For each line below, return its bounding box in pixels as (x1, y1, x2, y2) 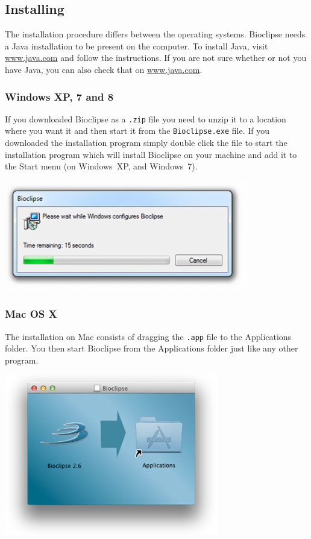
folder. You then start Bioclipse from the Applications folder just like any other (5, 342, 298, 355)
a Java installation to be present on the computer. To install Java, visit (5, 39, 268, 52)
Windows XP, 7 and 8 (5, 89, 114, 104)
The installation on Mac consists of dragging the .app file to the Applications (5, 330, 292, 342)
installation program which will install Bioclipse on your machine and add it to (5, 148, 297, 160)
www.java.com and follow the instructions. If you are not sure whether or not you (5, 51, 307, 64)
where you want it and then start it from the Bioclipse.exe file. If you (5, 124, 270, 137)
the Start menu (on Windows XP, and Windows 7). (5, 160, 198, 172)
